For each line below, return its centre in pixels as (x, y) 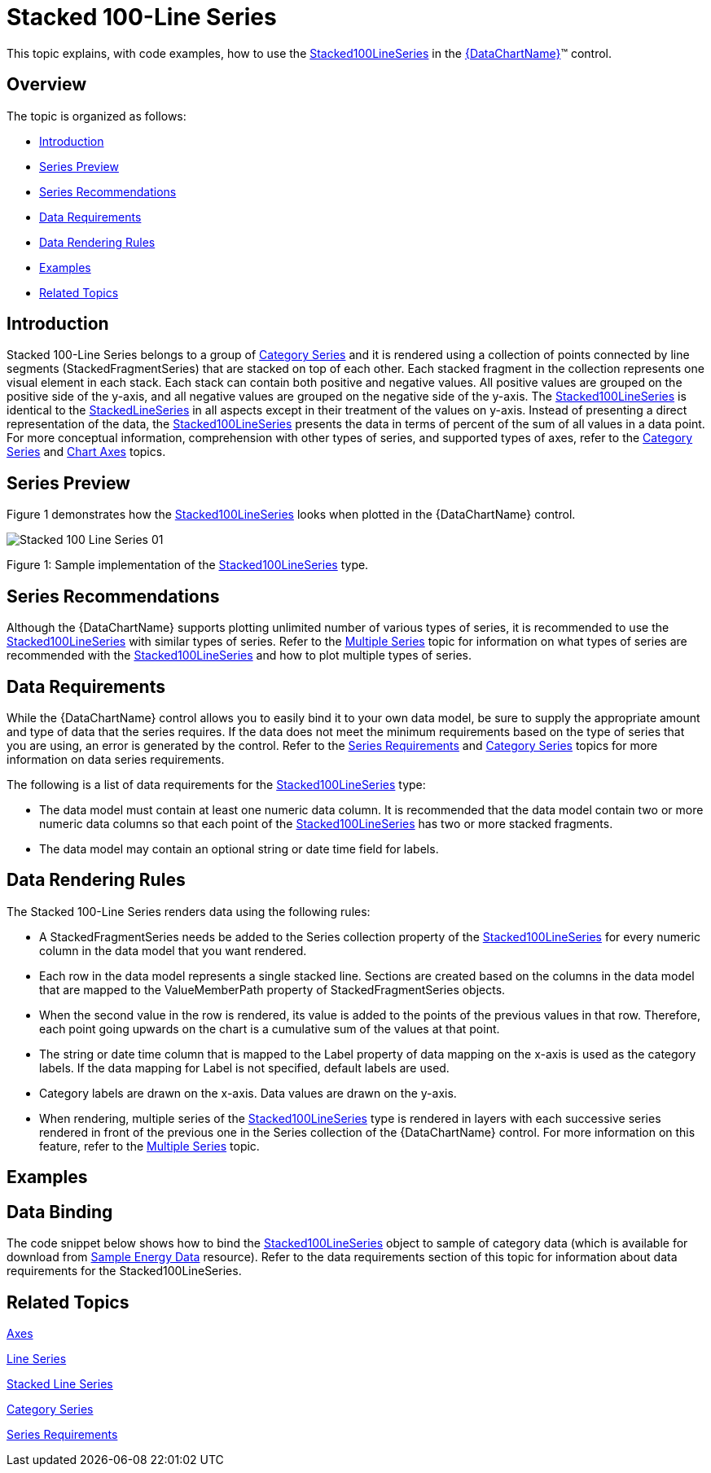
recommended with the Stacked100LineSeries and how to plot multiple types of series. (239, 655)
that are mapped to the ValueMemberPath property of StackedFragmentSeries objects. (272, 989)
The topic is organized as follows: (97, 116)
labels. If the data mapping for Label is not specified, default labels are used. (244, 1067)
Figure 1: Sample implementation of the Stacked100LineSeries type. (188, 565)
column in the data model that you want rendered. (173, 950)
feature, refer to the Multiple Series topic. (149, 1146)
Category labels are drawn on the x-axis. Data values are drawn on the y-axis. (248, 1093)
